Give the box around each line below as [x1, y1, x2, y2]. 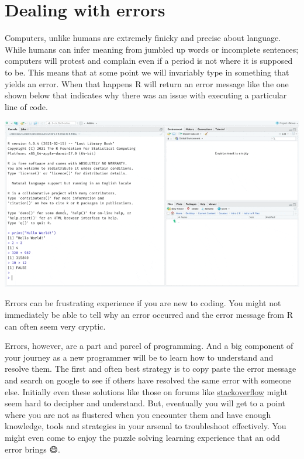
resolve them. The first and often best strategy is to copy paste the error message [5, 362, 296, 375]
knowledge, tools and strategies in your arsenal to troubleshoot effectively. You [5, 420, 286, 432]
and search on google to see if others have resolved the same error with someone [5, 374, 291, 386]
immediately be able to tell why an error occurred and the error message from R [5, 308, 293, 320]
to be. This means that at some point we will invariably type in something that [5, 66, 289, 78]
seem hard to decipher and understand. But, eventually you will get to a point [5, 397, 285, 409]
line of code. [5, 100, 48, 112]
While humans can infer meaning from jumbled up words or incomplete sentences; [5, 43, 299, 55]
